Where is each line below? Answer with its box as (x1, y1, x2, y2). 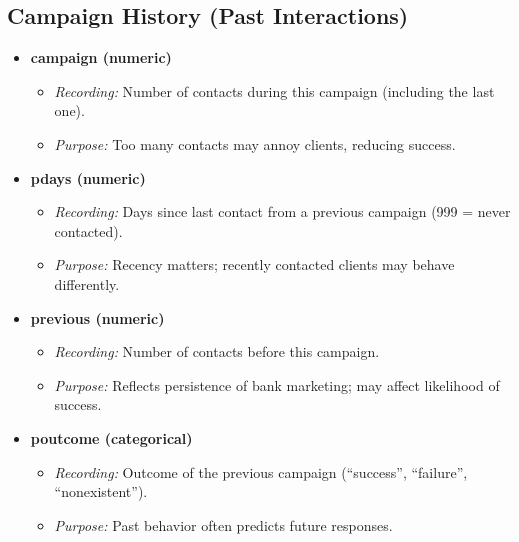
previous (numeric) (30, 307, 165, 328)
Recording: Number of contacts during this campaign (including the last (54, 80, 495, 101)
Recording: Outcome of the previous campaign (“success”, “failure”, (54, 461, 468, 482)
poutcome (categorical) (30, 427, 193, 448)
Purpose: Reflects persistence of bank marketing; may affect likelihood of (54, 374, 500, 395)
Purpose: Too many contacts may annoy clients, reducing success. (54, 133, 456, 154)
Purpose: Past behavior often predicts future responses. (54, 514, 393, 535)
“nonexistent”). (54, 481, 148, 502)
